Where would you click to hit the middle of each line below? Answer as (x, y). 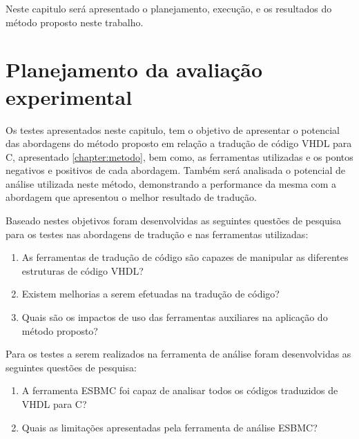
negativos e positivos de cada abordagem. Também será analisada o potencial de (175, 170)
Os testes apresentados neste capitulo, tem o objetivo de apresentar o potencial (173, 129)
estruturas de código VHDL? (83, 270)
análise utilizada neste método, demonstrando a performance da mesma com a (171, 183)
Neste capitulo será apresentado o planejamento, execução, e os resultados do (169, 8)
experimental (69, 96)
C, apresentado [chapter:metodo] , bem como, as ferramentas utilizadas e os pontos (179, 156)
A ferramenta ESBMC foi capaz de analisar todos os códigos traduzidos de (180, 390)
